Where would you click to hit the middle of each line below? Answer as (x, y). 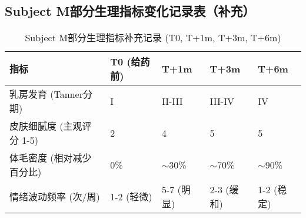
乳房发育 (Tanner (46, 94)
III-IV (222, 101)
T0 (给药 (130, 62)
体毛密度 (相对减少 (51, 158)
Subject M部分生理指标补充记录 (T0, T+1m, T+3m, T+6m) (153, 38)
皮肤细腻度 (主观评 (51, 126)
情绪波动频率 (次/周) (55, 197)
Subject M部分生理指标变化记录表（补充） (130, 11)
